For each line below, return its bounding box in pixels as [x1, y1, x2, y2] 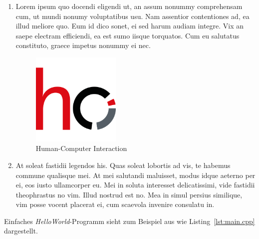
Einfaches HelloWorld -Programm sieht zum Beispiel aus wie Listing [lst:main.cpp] [4, 215, 255, 226]
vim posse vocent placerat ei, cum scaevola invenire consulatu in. [15, 199, 215, 209]
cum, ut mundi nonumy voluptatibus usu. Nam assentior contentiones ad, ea [15, 10, 250, 21]
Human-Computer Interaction [35, 143, 127, 153]
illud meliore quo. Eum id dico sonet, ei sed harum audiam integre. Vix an [15, 20, 244, 31]
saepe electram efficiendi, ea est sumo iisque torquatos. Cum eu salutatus [15, 30, 240, 40]
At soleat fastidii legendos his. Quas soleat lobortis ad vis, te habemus [15, 159, 231, 170]
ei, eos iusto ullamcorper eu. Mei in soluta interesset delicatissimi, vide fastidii [15, 179, 255, 190]
